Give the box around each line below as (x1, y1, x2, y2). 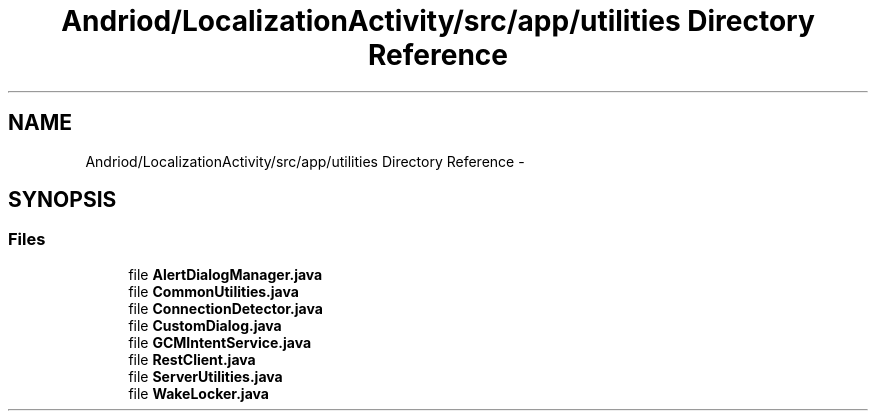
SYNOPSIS (8, 187, 117, 213)
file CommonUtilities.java (128, 282, 299, 300)
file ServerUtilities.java (128, 367, 283, 385)
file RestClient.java (128, 350, 256, 368)
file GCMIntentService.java (128, 333, 312, 351)
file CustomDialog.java (128, 316, 282, 334)
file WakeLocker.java (128, 384, 269, 402)
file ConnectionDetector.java (128, 299, 323, 317)
